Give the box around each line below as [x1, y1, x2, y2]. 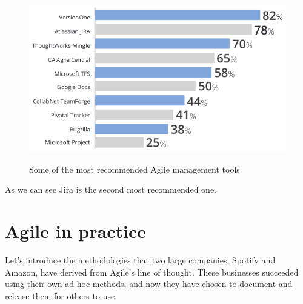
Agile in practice [5, 219, 146, 243]
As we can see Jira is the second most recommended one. [5, 183, 217, 196]
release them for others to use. [5, 289, 118, 302]
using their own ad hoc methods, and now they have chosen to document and [5, 277, 293, 290]
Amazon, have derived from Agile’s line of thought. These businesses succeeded [5, 265, 299, 278]
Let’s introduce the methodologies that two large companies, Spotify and [5, 253, 276, 266]
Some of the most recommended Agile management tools [29, 162, 240, 175]
